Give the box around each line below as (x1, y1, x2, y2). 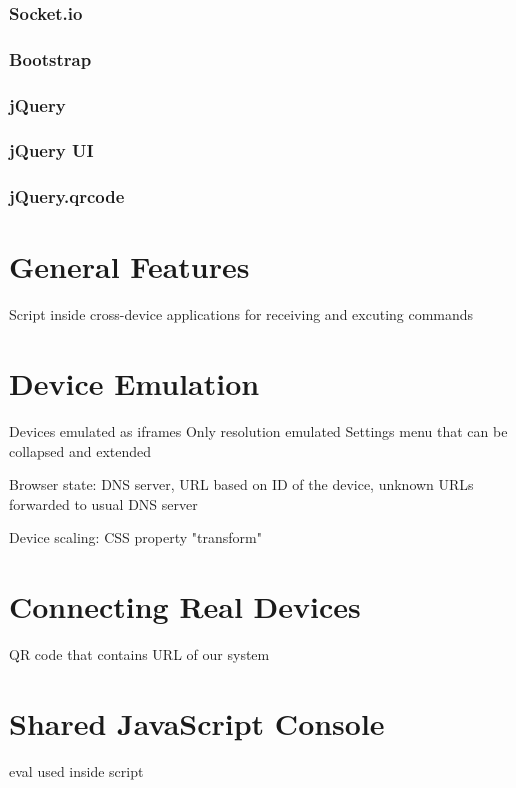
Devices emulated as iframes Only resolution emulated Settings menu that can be (9, 421, 508, 442)
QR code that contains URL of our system (9, 644, 270, 665)
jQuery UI (9, 138, 94, 163)
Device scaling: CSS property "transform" (9, 527, 262, 548)
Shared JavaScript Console (9, 702, 385, 743)
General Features (9, 246, 250, 287)
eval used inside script (9, 760, 144, 781)
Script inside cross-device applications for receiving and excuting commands (9, 304, 474, 325)
